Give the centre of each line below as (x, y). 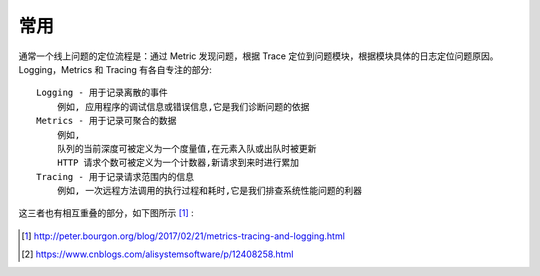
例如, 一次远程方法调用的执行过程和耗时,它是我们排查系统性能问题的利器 (209, 191)
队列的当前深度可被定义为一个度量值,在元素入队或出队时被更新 (186, 148)
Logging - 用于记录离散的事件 (102, 93)
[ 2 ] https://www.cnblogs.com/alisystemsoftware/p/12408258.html (157, 254)
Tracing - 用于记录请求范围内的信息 (115, 176)
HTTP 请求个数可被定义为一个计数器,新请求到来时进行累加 (178, 163)
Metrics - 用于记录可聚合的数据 (106, 121)
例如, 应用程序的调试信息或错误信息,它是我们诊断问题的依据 (183, 106)
